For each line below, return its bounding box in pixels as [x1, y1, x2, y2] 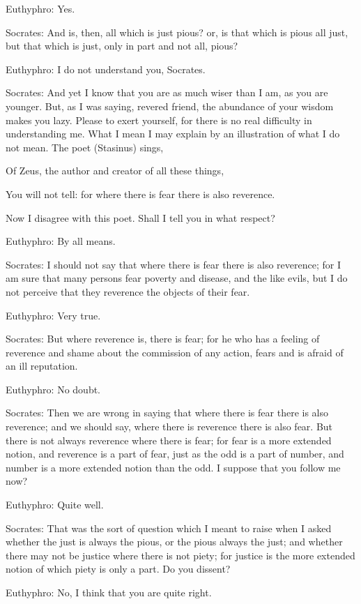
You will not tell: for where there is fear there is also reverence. [6, 186, 275, 201]
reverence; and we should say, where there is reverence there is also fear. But [6, 419, 333, 434]
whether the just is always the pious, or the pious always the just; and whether [6, 534, 343, 549]
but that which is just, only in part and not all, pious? [6, 38, 238, 53]
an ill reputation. [6, 358, 78, 373]
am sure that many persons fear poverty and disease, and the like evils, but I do [6, 271, 348, 285]
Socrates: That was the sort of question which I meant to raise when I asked [6, 520, 332, 535]
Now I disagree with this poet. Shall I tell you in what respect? [6, 210, 275, 225]
